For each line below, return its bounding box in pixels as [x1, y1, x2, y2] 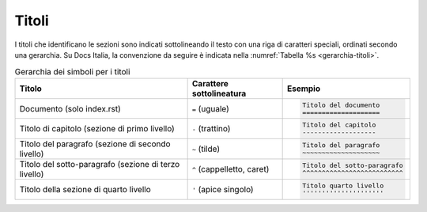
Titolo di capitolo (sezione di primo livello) [19, 123, 176, 134]
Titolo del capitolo [301, 121, 376, 130]
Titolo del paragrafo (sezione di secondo [19, 138, 171, 150]
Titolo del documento [301, 100, 380, 109]
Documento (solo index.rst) [19, 103, 122, 114]
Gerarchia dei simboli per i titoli [14, 66, 130, 77]
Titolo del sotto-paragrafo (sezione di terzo [19, 159, 180, 170]
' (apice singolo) [191, 184, 254, 195]
